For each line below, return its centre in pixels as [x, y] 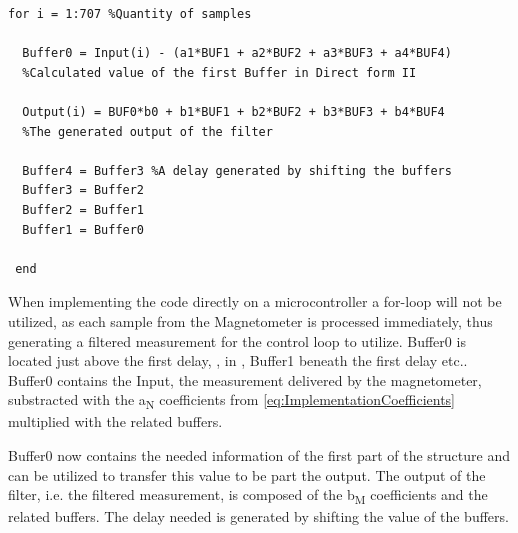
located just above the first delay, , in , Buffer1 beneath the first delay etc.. [238, 360]
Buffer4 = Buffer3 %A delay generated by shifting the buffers [237, 170]
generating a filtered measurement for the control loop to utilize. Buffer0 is [237, 340]
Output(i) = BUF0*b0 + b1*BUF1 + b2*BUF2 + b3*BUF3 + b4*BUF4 [233, 111]
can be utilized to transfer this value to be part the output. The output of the [247, 474]
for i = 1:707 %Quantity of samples [130, 14]
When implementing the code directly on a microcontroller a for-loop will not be [255, 301]
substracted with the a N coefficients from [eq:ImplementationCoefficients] [231, 401]
